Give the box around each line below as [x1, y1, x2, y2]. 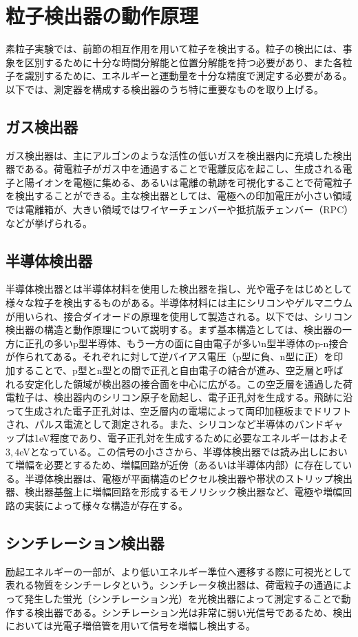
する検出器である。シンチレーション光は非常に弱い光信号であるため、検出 [14, 605, 352, 619]
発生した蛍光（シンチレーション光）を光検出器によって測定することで [24, 591, 341, 605]
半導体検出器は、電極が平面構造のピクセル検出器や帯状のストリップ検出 [24, 471, 352, 485]
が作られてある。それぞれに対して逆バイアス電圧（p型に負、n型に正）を [6, 349, 334, 364]
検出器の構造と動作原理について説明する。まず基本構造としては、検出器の [6, 322, 342, 337]
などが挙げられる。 [6, 215, 92, 230]
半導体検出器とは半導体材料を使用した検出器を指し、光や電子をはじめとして [6, 282, 352, 296]
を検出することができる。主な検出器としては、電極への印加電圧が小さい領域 [6, 188, 352, 203]
